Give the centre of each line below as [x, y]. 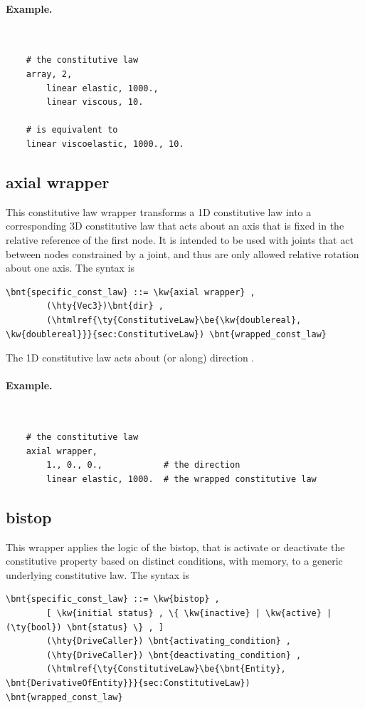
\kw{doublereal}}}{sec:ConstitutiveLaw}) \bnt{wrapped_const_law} [166, 334]
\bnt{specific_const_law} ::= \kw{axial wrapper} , [131, 292]
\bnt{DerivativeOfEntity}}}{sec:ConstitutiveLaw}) [128, 683]
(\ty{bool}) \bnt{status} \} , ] [85, 627]
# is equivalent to [72, 130]
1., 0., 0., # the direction [143, 465]
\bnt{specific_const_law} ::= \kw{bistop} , [113, 599]
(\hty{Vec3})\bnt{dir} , [105, 306]
